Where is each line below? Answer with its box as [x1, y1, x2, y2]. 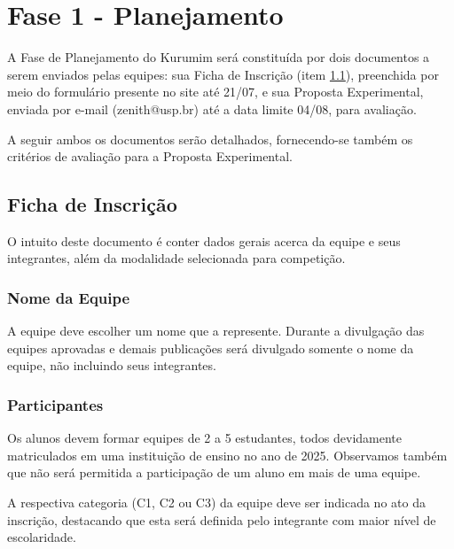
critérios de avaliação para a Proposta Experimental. [7, 147, 293, 166]
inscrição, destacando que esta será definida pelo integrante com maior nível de [7, 510, 436, 529]
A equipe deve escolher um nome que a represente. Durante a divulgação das [7, 321, 425, 340]
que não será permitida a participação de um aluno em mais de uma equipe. [7, 463, 421, 482]
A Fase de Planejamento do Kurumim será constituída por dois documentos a [7, 48, 430, 66]
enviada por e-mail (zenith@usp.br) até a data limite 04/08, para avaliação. [7, 99, 417, 118]
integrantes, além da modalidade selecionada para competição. [7, 249, 346, 267]
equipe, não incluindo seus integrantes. [7, 356, 216, 375]
